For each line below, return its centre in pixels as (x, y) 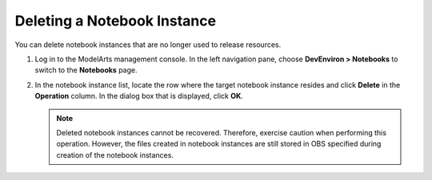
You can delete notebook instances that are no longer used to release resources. (148, 45)
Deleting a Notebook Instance (115, 21)
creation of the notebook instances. (115, 155)
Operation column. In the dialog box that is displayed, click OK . (139, 96)
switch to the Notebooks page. (86, 70)
